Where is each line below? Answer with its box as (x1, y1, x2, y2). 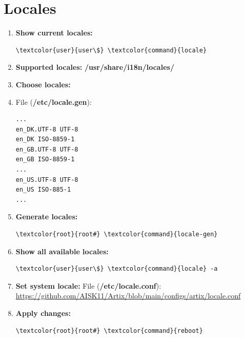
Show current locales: (15, 27, 93, 38)
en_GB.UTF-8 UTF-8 (15, 145, 78, 153)
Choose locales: (15, 79, 71, 89)
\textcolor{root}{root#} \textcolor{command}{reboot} (15, 327, 203, 334)
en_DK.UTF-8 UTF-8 (15, 125, 78, 133)
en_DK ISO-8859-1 (15, 136, 75, 143)
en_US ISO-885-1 (15, 186, 71, 194)
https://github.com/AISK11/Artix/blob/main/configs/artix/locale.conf (15, 290, 241, 301)
